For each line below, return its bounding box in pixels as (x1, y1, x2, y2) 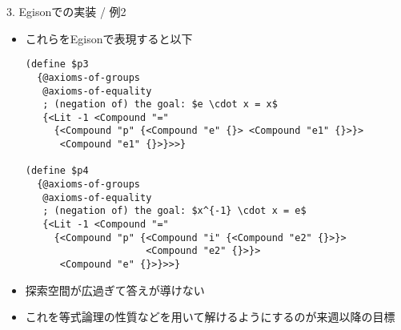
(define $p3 (25, 58, 89, 70)
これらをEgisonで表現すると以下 (25, 30, 193, 46)
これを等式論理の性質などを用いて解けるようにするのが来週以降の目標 (25, 308, 395, 325)
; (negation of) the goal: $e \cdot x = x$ (42, 99, 278, 111)
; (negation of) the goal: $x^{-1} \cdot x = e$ (42, 205, 307, 217)
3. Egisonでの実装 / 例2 (6, 3, 126, 19)
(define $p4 (25, 165, 89, 177)
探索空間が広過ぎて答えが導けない (25, 281, 205, 298)
